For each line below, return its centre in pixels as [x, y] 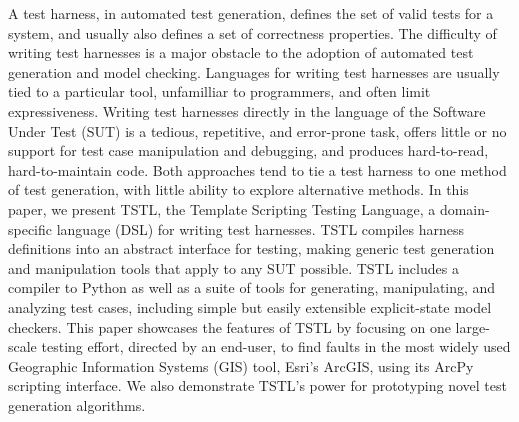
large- [472, 326]
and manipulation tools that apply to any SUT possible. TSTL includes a [233, 267]
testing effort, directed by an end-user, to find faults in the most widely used [276, 346]
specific [30, 228]
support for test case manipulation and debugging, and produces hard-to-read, [248, 150]
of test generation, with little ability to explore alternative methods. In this [238, 189]
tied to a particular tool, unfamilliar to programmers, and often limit [219, 91]
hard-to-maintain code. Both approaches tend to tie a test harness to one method [257, 169]
